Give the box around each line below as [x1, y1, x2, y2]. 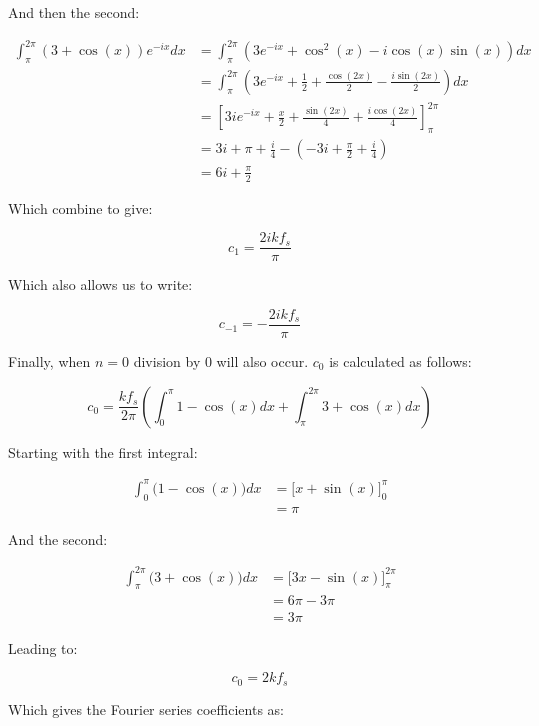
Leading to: [8, 637, 78, 658]
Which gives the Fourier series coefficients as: [8, 698, 284, 719]
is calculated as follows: [329, 351, 472, 371]
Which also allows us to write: [8, 274, 193, 295]
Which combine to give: [8, 197, 153, 218]
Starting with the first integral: [8, 441, 198, 462]
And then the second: [8, 2, 140, 22]
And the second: [8, 528, 108, 549]
